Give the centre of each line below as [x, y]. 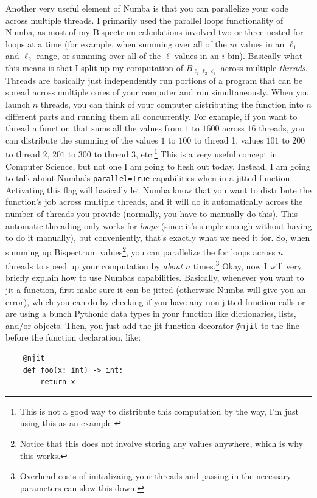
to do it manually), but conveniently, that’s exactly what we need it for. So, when [158, 237]
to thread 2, [28, 154]
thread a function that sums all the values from [94, 128]
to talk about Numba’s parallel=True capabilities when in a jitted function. [149, 178]
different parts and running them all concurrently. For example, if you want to [152, 116]
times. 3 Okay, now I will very [248, 265]
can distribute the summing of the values [82, 140]
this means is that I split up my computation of [94, 67]
